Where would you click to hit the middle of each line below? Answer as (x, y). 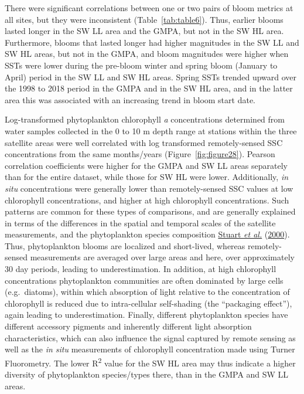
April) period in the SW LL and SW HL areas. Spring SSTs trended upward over (151, 77)
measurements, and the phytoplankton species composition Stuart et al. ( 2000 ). (147, 234)
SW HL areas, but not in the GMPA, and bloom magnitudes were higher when (147, 54)
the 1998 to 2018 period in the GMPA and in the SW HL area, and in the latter (149, 88)
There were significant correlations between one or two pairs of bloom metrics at (149, 8)
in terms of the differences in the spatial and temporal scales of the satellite (140, 223)
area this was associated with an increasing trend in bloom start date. (130, 99)
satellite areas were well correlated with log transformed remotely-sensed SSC (144, 142)
